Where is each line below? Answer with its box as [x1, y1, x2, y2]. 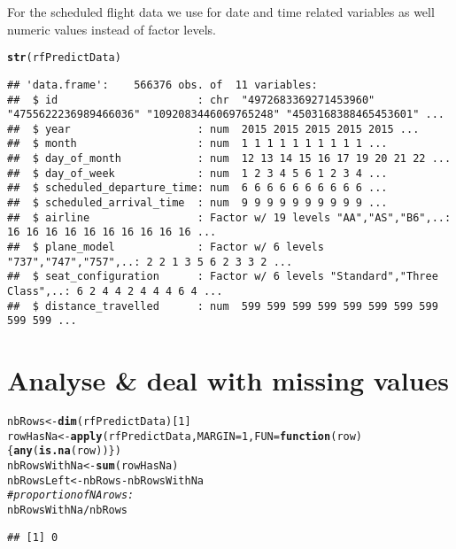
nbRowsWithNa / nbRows [7, 504, 128, 517]
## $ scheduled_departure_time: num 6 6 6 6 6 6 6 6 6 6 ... [7, 182, 388, 195]
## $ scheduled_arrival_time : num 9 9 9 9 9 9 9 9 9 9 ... [7, 197, 388, 210]
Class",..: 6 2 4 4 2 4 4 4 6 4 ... [7, 285, 223, 298]
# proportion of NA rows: [7, 489, 135, 502]
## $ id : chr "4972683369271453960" [7, 93, 375, 106]
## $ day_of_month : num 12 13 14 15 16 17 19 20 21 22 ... [7, 152, 452, 166]
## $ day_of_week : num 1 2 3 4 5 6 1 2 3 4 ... [7, 166, 388, 180]
